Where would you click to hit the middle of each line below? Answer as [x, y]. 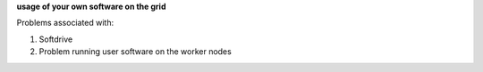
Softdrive [56, 39]
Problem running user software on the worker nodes [135, 52]
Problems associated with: [65, 23]
